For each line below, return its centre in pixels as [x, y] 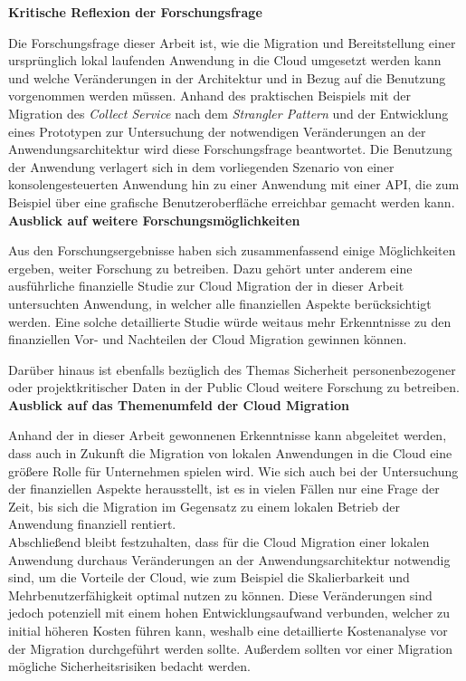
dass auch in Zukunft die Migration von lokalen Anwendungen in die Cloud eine [230, 453]
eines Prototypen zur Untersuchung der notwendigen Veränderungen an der [217, 131]
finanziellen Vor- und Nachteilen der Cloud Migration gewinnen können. [208, 339]
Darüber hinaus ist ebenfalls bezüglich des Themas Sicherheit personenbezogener [232, 369]
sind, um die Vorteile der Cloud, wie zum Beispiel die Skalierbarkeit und [209, 577]
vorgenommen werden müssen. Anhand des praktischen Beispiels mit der [209, 96]
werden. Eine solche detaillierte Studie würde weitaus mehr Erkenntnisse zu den [230, 321]
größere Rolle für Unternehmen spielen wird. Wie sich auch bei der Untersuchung [233, 470]
